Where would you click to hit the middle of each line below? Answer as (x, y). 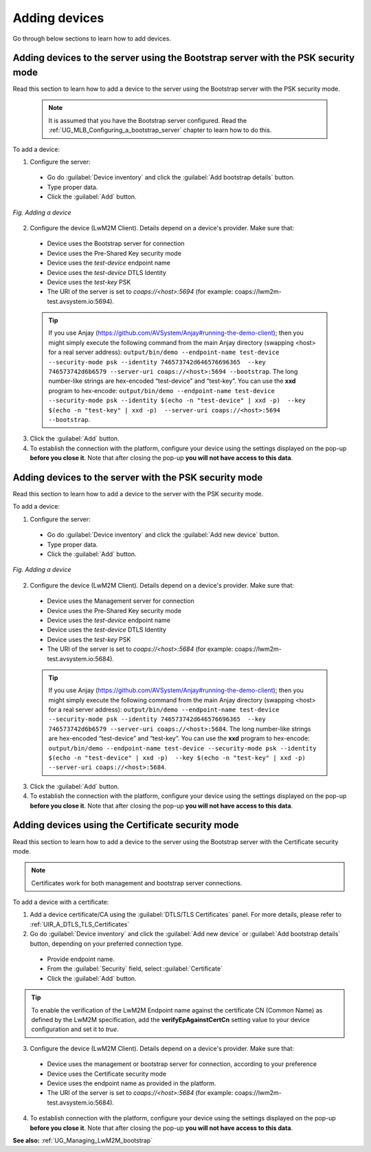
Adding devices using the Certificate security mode (126, 825)
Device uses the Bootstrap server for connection (116, 243)
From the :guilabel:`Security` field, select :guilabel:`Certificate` (135, 968)
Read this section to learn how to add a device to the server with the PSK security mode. (138, 494)
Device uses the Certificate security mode (107, 1074)
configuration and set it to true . (75, 1029)
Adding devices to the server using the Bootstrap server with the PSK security (184, 58)
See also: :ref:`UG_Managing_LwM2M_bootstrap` (83, 1140)
